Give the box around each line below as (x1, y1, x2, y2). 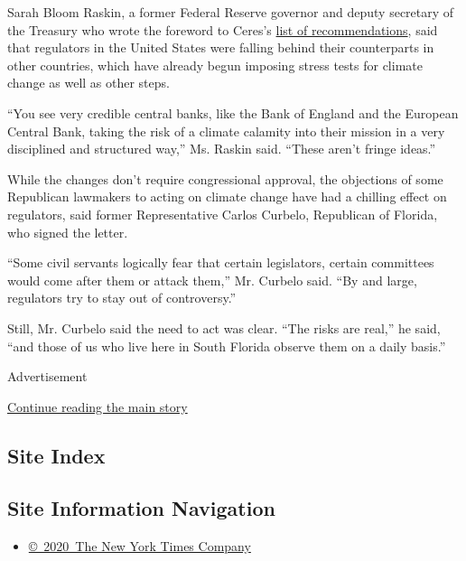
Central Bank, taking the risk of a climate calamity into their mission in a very (7, 121, 445, 140)
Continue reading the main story (7, 397, 188, 416)
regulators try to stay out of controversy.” (7, 288, 237, 307)
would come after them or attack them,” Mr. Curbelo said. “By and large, (7, 270, 417, 289)
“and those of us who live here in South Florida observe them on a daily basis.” (7, 336, 446, 355)
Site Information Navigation (7, 494, 275, 522)
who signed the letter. (7, 222, 128, 241)
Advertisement (7, 367, 88, 386)
